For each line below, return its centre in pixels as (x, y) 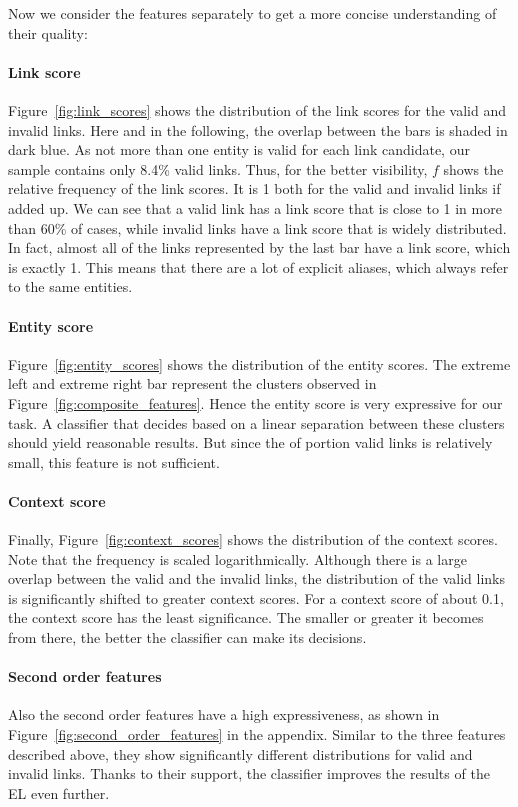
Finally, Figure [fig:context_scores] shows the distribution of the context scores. (253, 539)
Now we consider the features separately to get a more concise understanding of (252, 13)
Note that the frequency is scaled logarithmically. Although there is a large (237, 558)
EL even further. (59, 792)
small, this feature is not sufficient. (114, 461)
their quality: (48, 32)
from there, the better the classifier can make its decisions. (187, 637)
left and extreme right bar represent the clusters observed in (192, 383)
